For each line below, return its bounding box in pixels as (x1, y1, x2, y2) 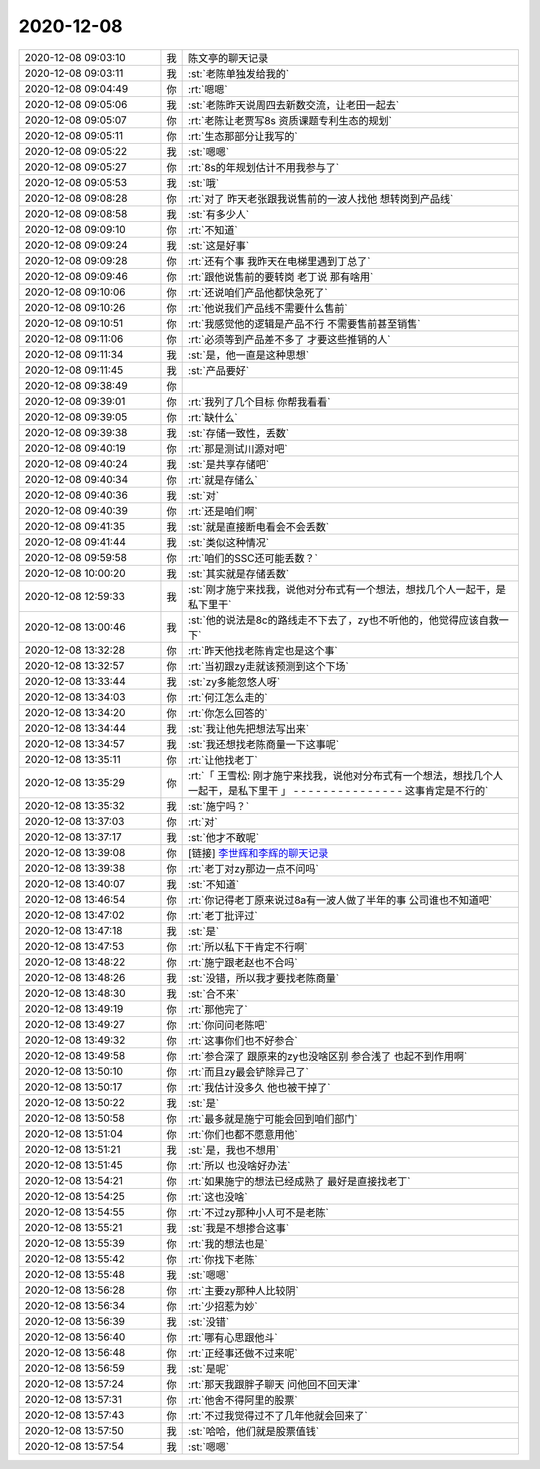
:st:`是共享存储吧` (188, 457, 270, 471)
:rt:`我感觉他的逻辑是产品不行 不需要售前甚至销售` (188, 316, 421, 330)
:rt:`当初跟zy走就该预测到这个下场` (188, 659, 349, 673)
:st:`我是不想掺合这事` (188, 1221, 290, 1235)
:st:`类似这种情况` (188, 535, 270, 549)
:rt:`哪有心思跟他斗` (188, 1330, 279, 1344)
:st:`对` (188, 488, 220, 502)
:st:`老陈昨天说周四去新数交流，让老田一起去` (188, 98, 400, 112)
